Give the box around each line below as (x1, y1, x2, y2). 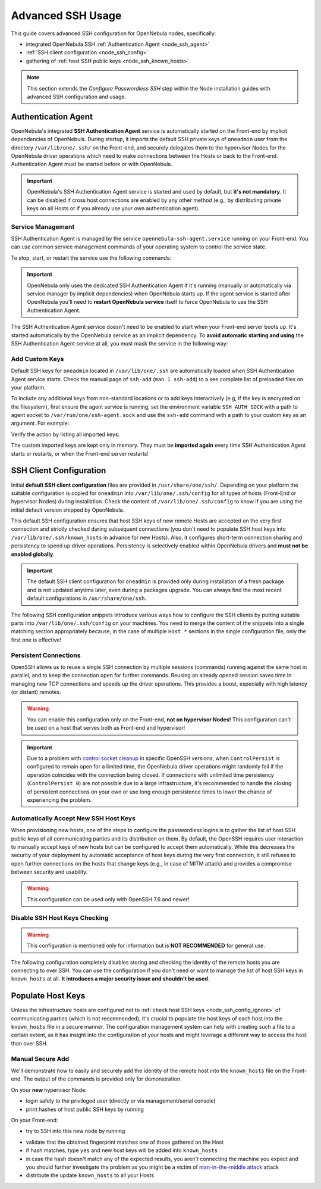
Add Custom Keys (11, 354, 65, 363)
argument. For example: (11, 420, 70, 427)
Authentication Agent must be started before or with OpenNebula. (11, 161, 172, 168)
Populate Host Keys (11, 991, 86, 1001)
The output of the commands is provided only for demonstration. (23, 1075, 182, 1082)
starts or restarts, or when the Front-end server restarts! (11, 450, 149, 457)
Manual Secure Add (11, 1054, 70, 1063)
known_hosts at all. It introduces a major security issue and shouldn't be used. (11, 975, 210, 982)
